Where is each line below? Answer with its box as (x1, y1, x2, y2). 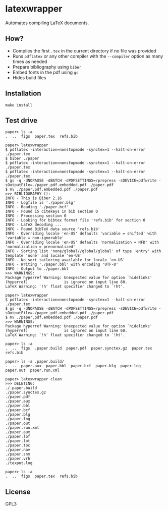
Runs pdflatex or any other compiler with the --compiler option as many (12, 53, 163, 59)
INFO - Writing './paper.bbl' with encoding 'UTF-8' (5, 262, 119, 267)
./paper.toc (5, 443, 30, 448)
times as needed (12, 59, 47, 65)
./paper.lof (5, 434, 30, 439)
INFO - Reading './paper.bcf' (5, 205, 69, 210)
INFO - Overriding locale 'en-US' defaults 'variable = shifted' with (5, 231, 157, 236)
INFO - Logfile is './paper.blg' (5, 200, 76, 205)
